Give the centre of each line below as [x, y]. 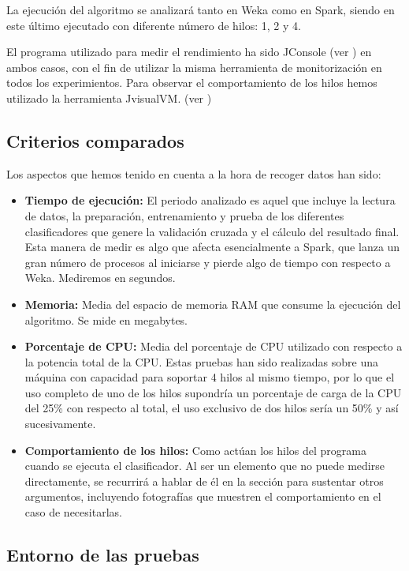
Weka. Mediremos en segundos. [100, 278]
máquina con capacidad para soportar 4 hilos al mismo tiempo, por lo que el [210, 377]
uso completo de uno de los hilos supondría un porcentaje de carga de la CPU [213, 392]
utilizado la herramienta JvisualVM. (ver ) [109, 98]
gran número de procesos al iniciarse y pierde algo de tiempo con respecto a [208, 262]
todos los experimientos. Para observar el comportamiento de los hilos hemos [192, 83]
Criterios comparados [95, 140]
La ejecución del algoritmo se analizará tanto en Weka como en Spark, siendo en [201, 9]
